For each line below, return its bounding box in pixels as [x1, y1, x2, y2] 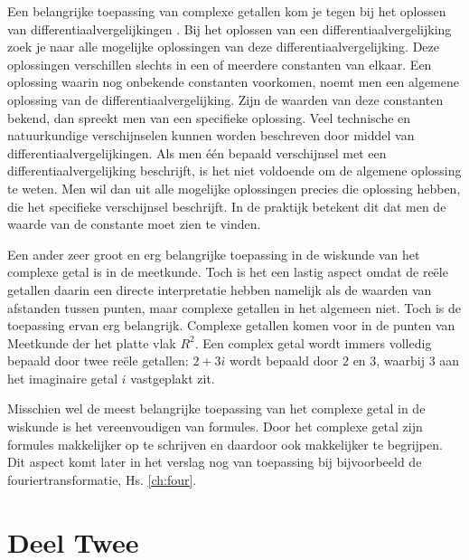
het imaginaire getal [7, 368, 118, 387]
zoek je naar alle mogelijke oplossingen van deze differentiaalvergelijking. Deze [7, 37, 439, 56]
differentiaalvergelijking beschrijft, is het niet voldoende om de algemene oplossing [7, 161, 462, 180]
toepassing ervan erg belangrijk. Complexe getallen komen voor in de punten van [7, 316, 455, 335]
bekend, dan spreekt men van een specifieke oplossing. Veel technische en [7, 108, 411, 127]
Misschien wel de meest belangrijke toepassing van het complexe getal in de [7, 399, 426, 418]
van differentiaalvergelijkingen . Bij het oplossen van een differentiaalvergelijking [7, 19, 452, 38]
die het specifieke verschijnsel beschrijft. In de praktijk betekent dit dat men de [7, 196, 446, 215]
